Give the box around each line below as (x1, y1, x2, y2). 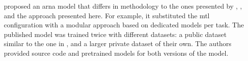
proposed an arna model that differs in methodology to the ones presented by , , (4, 1, 242, 11)
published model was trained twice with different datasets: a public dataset (4, 29, 227, 39)
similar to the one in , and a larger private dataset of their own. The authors (4, 38, 232, 49)
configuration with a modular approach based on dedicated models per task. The (4, 20, 244, 30)
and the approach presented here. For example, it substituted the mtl (4, 10, 210, 20)
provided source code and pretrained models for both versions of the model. (4, 48, 229, 58)
